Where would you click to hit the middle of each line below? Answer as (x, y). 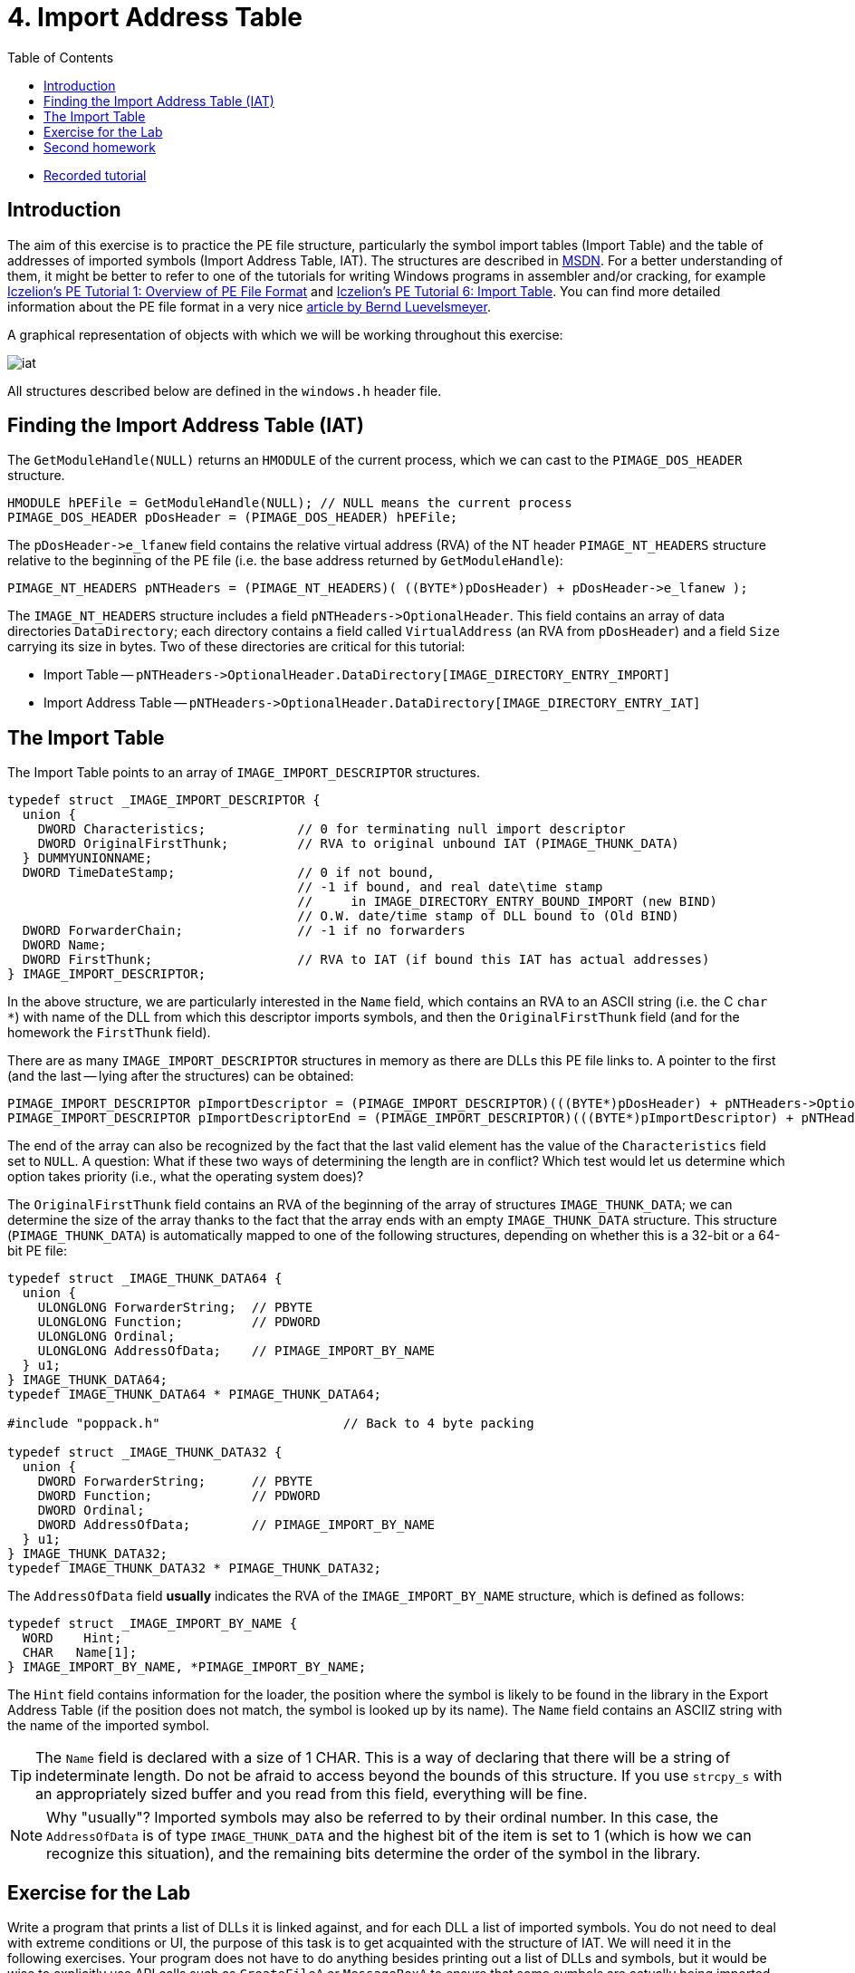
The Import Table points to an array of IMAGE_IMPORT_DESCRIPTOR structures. (244, 773)
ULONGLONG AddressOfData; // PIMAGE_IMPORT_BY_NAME (236, 1351)
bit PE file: (37, 1251)
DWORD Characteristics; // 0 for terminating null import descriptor (331, 829)
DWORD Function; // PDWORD (179, 1496)
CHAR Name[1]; (80, 1653)
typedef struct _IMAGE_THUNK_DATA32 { (145, 1453)
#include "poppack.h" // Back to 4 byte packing (271, 1424)
